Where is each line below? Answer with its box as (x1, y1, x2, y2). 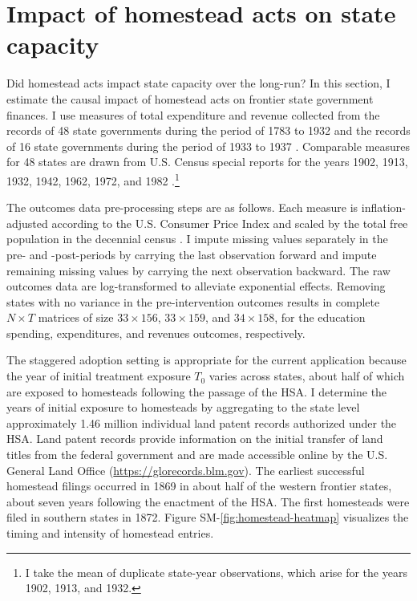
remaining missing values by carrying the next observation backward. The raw (6, 262, 391, 278)
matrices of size (38, 309, 114, 326)
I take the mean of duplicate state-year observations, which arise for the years (25, 563, 407, 580)
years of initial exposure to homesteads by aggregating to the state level (6, 399, 360, 416)
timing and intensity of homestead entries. (6, 525, 214, 541)
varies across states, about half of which (208, 368, 405, 384)
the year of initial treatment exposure (6, 368, 191, 384)
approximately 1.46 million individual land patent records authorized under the (6, 414, 397, 431)
